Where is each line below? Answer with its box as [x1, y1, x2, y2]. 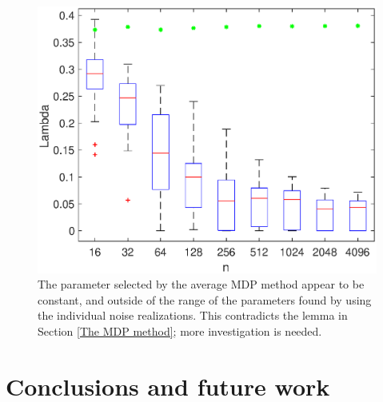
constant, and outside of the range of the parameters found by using [38, 291, 372, 308]
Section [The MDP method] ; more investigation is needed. [38, 323, 322, 340]
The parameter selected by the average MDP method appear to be [38, 276, 365, 293]
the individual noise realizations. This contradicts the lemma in [38, 307, 348, 324]
